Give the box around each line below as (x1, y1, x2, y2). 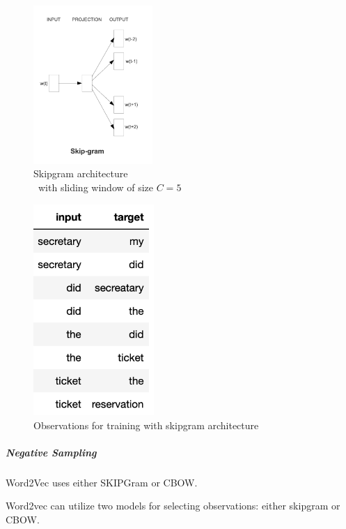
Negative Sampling (6, 445, 97, 459)
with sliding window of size (38, 179, 154, 194)
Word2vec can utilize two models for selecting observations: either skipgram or (6, 498, 340, 513)
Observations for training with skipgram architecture (33, 417, 259, 432)
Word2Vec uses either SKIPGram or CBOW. (6, 475, 198, 489)
